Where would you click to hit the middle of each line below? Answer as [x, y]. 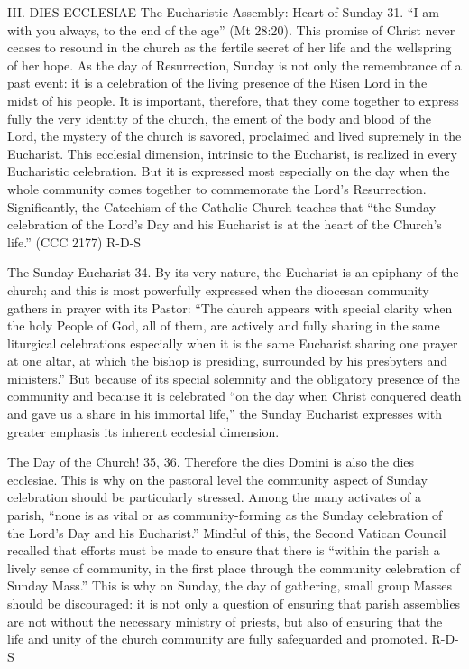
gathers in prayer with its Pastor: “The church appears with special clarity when [230, 307]
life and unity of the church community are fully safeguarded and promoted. [217, 639]
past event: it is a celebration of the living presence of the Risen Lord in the [217, 83]
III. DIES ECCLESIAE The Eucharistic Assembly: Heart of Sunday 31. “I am [223, 12]
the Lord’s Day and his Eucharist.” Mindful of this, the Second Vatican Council [227, 532]
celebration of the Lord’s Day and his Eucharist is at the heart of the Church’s [225, 224]
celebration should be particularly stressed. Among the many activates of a [215, 497]
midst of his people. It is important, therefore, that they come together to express [233, 100]
